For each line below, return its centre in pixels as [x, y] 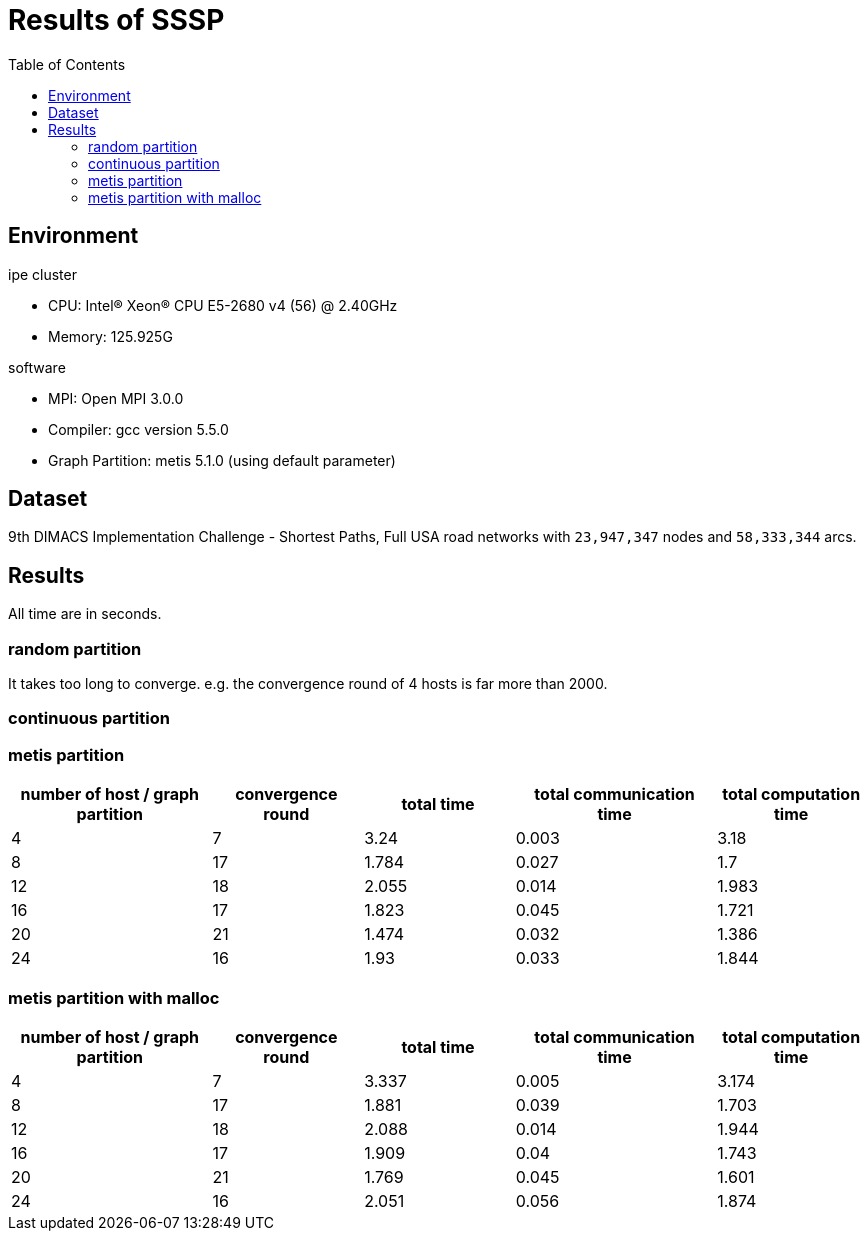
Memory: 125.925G [110, 336]
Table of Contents [67, 64]
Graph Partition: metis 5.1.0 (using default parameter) [222, 460]
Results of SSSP [116, 20]
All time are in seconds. [85, 614]
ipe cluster [42, 274]
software [37, 367]
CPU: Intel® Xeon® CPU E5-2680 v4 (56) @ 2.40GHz [223, 305]
